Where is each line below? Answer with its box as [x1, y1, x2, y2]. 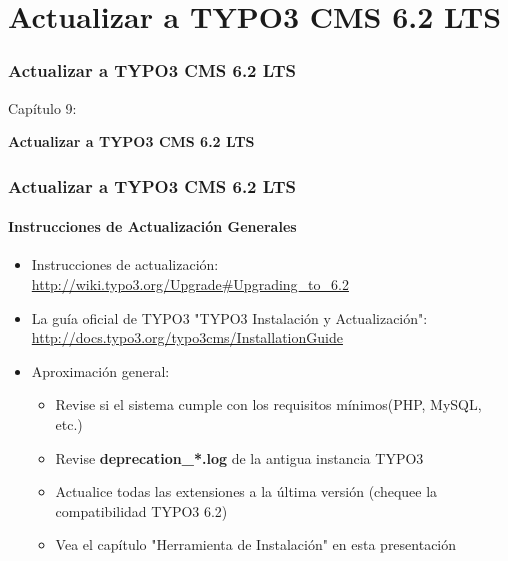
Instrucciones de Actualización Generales [8, 216, 297, 237]
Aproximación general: [31, 360, 170, 381]
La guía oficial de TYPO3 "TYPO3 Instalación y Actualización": [31, 307, 428, 328]
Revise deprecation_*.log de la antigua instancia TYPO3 [55, 447, 424, 468]
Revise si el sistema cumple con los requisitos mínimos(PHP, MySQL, [55, 394, 482, 415]
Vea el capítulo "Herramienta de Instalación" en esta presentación [55, 534, 457, 555]
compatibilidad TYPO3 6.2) [55, 500, 228, 521]
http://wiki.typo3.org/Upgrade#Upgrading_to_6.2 [31, 274, 349, 295]
